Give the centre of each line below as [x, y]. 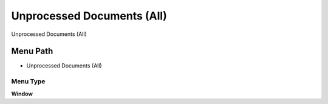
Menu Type [28, 81]
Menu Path [32, 51]
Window [22, 94]
